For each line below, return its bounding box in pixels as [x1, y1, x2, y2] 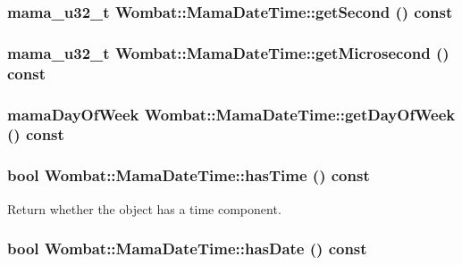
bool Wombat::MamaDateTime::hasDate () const [7, 237, 367, 260]
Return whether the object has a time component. [7, 199, 281, 218]
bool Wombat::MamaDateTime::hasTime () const [7, 164, 370, 186]
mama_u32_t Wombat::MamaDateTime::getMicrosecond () [7, 41, 449, 63]
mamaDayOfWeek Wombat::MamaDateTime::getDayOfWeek [7, 103, 456, 125]
